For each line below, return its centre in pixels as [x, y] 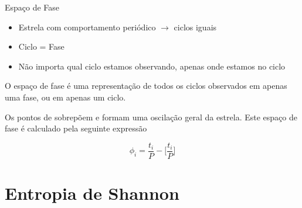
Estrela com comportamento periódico [87, 27]
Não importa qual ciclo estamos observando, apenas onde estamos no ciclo [152, 66]
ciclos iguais [195, 27]
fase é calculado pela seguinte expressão [76, 128]
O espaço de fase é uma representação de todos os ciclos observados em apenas [146, 86]
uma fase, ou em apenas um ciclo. [65, 97]
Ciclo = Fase [41, 46]
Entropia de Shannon [92, 193]
